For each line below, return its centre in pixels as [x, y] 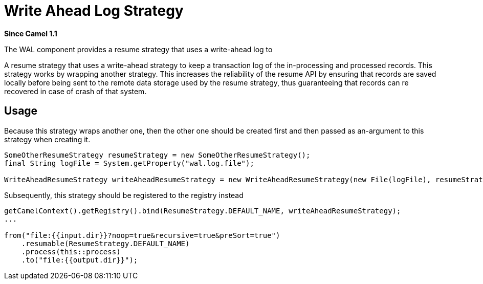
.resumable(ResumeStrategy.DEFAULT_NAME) [105, 243]
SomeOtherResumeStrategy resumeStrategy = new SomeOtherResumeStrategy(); [157, 155]
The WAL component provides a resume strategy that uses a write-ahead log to [138, 49]
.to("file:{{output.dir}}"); [80, 260]
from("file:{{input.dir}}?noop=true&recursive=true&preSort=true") [142, 235]
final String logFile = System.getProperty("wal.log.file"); [129, 163]
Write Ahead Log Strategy [94, 11]
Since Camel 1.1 [31, 33]
